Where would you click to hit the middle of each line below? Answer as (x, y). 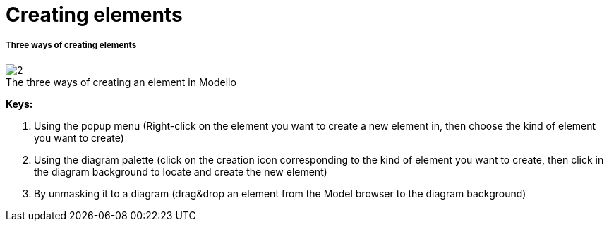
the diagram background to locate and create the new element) (181, 171)
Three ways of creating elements (71, 45)
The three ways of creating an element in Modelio (121, 82)
